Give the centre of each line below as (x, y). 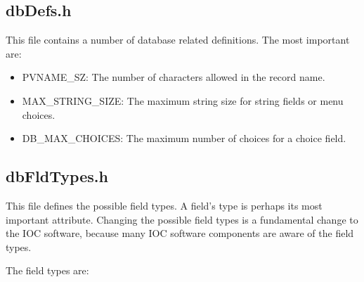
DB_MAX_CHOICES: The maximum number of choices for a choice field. (184, 138)
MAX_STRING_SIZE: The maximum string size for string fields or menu (183, 100)
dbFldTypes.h (57, 176)
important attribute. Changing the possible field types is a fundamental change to (182, 219)
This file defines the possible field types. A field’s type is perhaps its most (164, 205)
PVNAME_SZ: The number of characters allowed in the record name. (174, 77)
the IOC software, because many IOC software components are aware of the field (180, 233)
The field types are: (47, 270)
